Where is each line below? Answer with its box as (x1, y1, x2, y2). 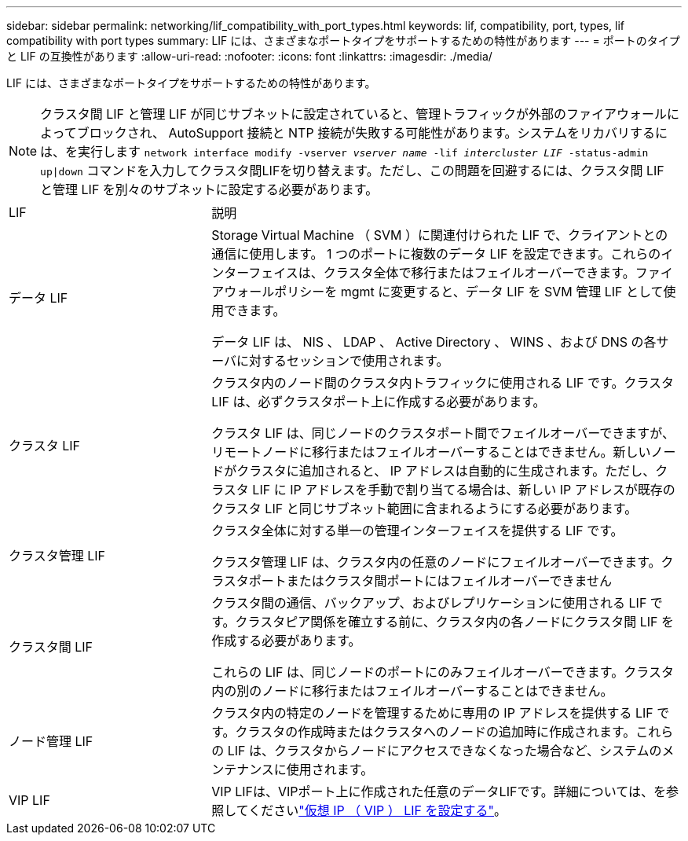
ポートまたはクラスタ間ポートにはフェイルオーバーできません (248, 573, 612, 589)
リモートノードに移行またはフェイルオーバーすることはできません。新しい (211, 444, 651, 460)
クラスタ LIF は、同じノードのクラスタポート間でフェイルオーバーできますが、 (211, 425, 675, 441)
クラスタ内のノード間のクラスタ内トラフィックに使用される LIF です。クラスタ (211, 375, 675, 391)
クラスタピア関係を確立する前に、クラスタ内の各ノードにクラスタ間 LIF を (235, 614, 674, 630)
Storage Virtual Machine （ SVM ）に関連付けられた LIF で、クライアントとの (211, 227, 668, 243)
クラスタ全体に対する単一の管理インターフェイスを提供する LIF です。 (211, 523, 624, 538)
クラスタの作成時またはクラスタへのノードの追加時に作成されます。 (235, 724, 636, 740)
